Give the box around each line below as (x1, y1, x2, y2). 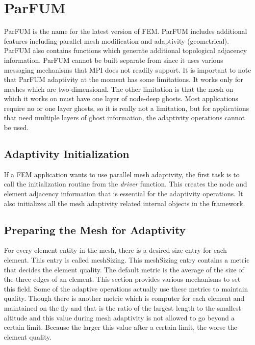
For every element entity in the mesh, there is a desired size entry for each (4, 245, 227, 255)
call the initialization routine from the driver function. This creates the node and (4, 179, 247, 189)
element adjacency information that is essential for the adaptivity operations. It (4, 188, 243, 199)
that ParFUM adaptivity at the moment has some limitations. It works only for (4, 74, 244, 84)
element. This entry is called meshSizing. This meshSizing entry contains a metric (4, 255, 250, 265)
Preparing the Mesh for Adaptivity (4, 222, 186, 237)
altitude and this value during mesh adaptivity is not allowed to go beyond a (4, 312, 235, 322)
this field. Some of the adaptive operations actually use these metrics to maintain (4, 283, 248, 293)
